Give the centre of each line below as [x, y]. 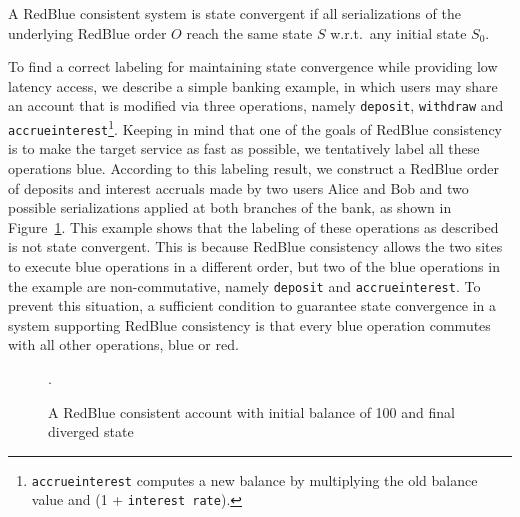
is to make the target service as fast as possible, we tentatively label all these [244, 148]
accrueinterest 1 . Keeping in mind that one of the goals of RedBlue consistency [255, 127]
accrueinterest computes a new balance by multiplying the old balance [254, 479]
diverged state [91, 431]
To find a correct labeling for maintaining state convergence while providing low [253, 66]
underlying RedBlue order [87, 32]
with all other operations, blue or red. [123, 344]
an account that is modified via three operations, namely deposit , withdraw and [256, 105]
